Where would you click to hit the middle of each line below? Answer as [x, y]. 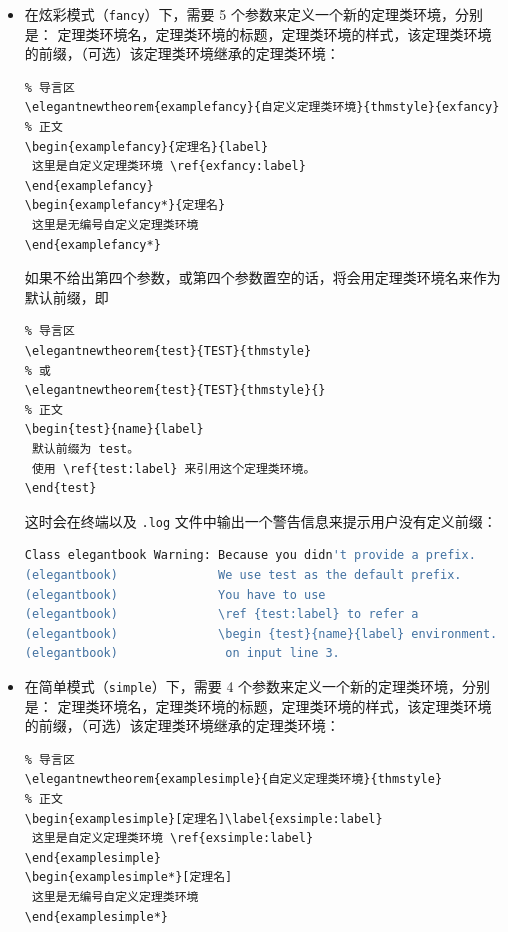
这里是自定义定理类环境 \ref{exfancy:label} [168, 166]
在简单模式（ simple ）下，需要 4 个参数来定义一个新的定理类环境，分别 [257, 685]
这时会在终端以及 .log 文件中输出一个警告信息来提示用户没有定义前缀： [260, 520]
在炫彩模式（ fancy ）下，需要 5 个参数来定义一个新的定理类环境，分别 [253, 14]
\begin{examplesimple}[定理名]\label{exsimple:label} [203, 818]
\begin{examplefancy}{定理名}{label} [146, 146]
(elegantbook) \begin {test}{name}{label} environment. [261, 633]
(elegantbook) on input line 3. [182, 653]
